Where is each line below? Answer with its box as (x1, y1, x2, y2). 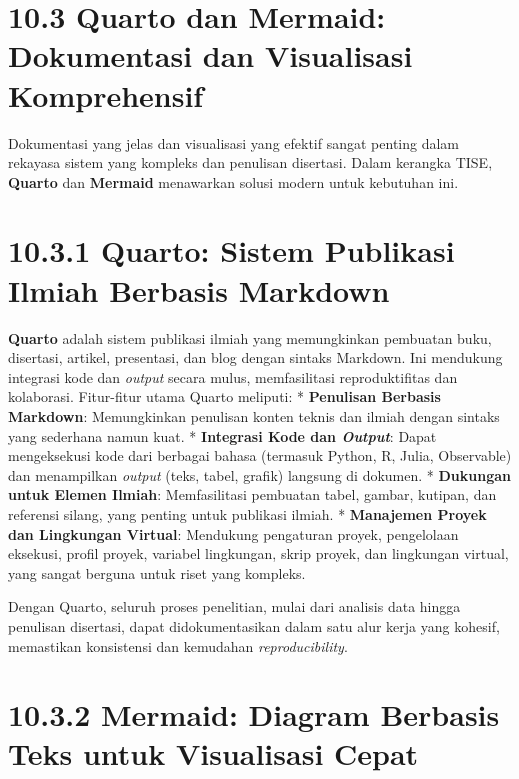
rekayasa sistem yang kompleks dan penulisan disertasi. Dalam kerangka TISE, (8, 152, 493, 173)
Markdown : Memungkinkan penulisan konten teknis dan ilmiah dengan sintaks (8, 405, 500, 426)
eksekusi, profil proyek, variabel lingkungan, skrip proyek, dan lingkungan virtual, (8, 543, 509, 564)
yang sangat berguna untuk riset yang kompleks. (8, 562, 306, 583)
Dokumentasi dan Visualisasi (8, 35, 413, 76)
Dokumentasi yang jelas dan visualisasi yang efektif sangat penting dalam (8, 132, 460, 153)
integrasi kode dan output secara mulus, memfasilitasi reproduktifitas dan (8, 366, 458, 387)
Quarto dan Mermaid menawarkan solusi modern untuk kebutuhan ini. (8, 171, 459, 192)
